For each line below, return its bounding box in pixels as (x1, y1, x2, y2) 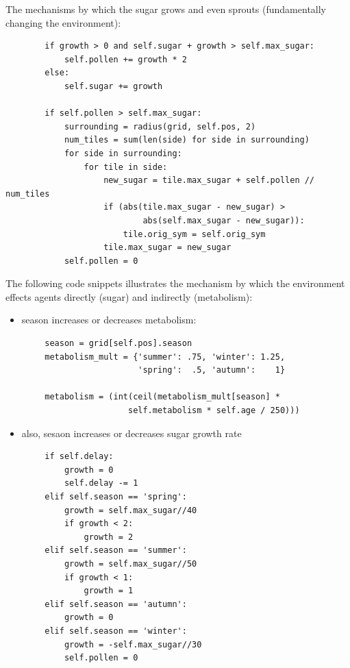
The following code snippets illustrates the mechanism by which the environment (5, 276, 345, 290)
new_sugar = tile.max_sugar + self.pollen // (103, 175, 315, 186)
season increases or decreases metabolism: (21, 312, 197, 327)
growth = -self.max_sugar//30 (64, 639, 202, 650)
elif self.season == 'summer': (45, 545, 187, 556)
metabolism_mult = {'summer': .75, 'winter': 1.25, (45, 351, 286, 362)
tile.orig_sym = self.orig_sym (123, 229, 266, 239)
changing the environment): (5, 15, 121, 29)
